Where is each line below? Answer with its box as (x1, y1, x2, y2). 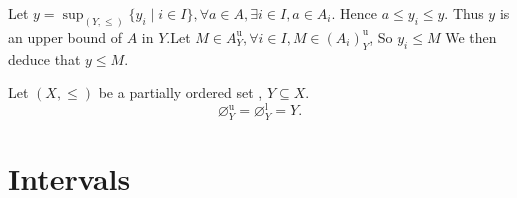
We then (445, 26, 497, 47)
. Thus (444, 3, 484, 23)
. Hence (331, 3, 378, 23)
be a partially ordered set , (98, 82, 263, 103)
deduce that (8, 48, 81, 69)
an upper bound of (8, 26, 123, 47)
